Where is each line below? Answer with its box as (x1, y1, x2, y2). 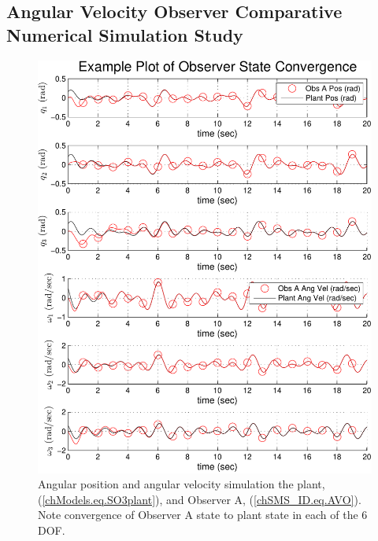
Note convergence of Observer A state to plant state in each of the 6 (38, 506, 368, 523)
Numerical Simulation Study (6, 22, 243, 46)
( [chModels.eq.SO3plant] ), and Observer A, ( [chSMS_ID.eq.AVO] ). (38, 491, 361, 507)
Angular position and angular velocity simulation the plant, (38, 476, 325, 492)
